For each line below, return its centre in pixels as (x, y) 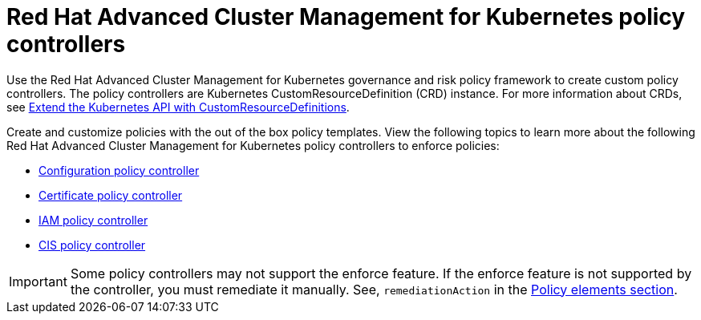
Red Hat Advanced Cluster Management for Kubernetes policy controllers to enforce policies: (253, 145)
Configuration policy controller (119, 170)
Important (38, 281)
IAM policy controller (93, 220)
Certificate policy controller (111, 195)
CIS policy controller (92, 245)
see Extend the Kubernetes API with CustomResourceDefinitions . (178, 107)
